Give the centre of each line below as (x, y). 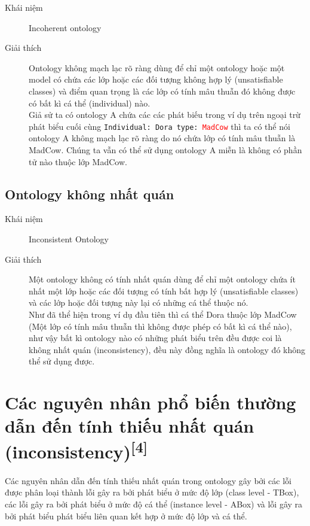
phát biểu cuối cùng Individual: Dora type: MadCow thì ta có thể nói (159, 126)
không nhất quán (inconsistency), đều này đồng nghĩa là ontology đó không (167, 349)
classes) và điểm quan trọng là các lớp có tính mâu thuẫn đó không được (162, 91)
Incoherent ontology (65, 27)
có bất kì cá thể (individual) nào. (90, 103)
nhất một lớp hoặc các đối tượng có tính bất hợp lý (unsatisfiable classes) (164, 291)
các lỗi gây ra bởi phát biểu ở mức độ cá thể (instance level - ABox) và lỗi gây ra (154, 504)
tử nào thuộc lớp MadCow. (78, 161)
